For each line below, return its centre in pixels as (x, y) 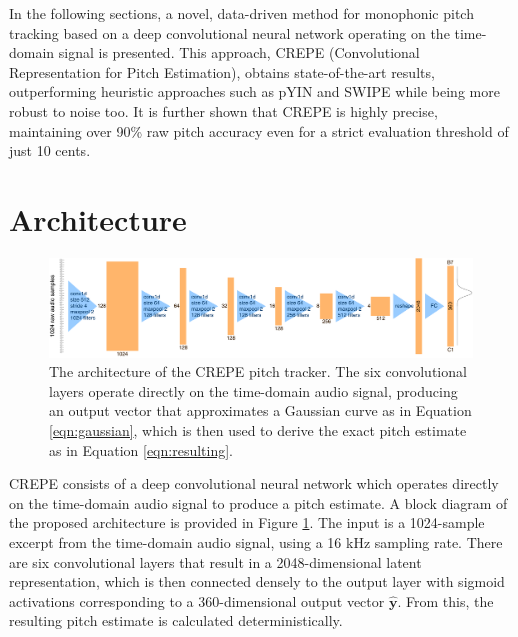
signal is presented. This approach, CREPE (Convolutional (239, 52)
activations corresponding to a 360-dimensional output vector (197, 600)
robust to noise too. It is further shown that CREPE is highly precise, (223, 110)
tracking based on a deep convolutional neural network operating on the (229, 32)
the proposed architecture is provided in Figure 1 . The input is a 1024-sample (247, 522)
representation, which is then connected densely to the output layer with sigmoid (257, 581)
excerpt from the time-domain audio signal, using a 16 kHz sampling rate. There (256, 542)
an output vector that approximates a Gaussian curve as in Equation (260, 410)
